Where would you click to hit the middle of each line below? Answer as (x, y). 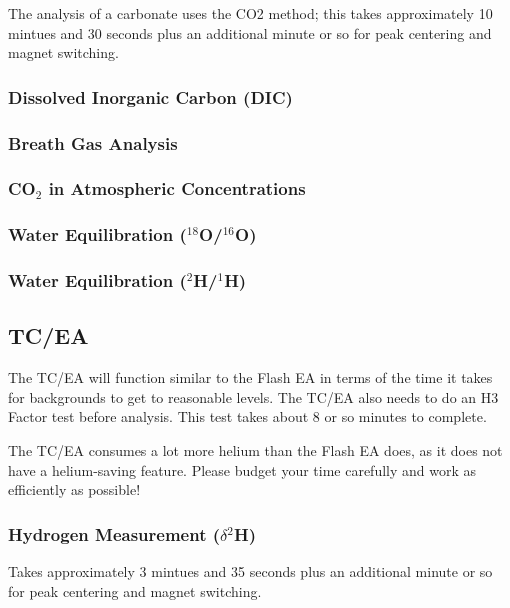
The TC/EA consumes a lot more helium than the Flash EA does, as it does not (255, 449)
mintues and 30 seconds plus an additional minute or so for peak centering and (250, 32)
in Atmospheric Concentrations (177, 188)
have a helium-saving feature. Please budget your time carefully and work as (242, 469)
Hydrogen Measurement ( (114, 533)
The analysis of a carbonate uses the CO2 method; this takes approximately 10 (250, 13)
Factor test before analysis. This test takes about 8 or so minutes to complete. (247, 416)
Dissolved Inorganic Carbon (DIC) (150, 96)
